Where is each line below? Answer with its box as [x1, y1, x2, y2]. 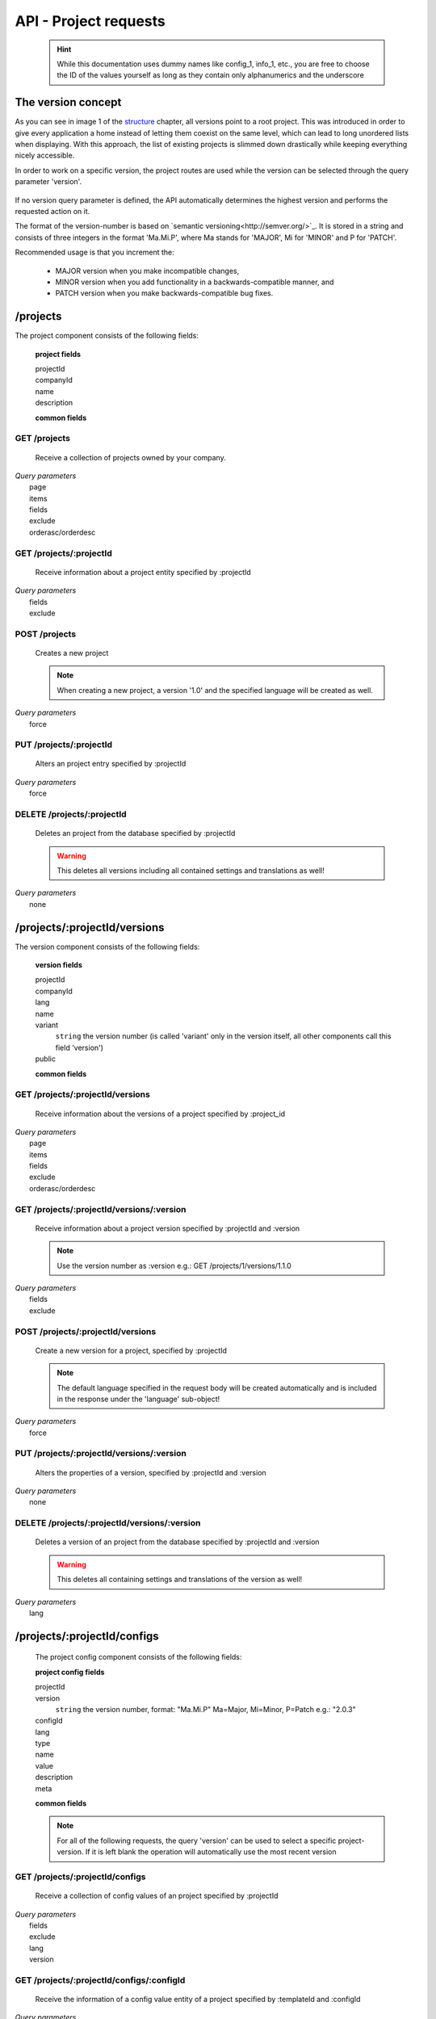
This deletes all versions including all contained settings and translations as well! [57, 865, 325, 875]
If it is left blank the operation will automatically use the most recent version [85, 1847, 337, 1857]
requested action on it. [15, 206, 90, 216]
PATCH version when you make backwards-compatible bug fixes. [55, 288, 274, 298]
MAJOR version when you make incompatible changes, [55, 266, 240, 275]
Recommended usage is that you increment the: [15, 247, 175, 258]
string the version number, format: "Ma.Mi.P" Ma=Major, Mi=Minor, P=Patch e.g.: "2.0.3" [55, 1704, 356, 1714]
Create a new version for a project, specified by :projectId [35, 1345, 228, 1355]
